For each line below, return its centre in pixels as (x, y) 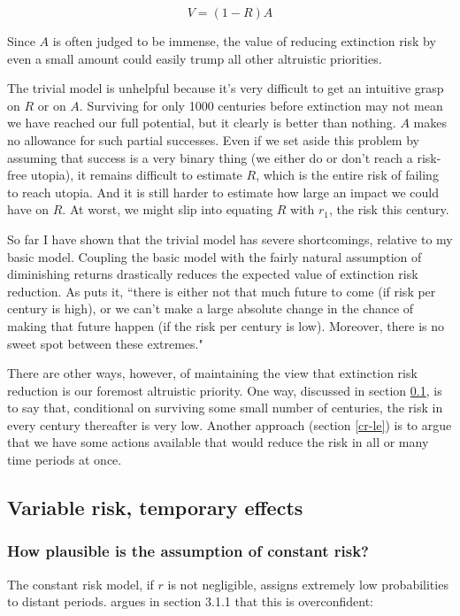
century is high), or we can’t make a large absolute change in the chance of (211, 308)
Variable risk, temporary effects (155, 508)
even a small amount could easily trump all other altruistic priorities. (195, 58)
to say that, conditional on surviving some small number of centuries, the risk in (225, 408)
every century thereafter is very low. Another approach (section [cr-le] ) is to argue (230, 424)
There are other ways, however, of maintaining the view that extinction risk (212, 373)
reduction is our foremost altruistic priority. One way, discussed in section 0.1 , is (225, 390)
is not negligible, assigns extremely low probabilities (308, 584)
